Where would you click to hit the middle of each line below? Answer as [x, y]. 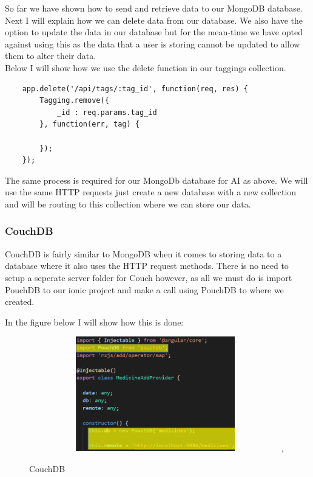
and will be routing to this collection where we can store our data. [128, 204]
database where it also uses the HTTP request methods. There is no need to [147, 266]
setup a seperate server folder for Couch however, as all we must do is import [149, 277]
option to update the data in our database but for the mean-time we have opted [154, 32]
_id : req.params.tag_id [107, 112]
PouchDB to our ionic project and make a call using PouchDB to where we [144, 289]
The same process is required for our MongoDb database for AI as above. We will [156, 180]
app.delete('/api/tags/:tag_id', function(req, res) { [135, 89]
